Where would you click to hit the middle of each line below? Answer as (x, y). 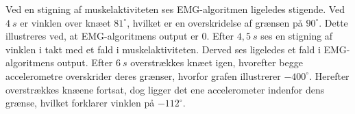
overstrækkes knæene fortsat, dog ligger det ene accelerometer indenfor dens (165, 89)
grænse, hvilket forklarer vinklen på (80, 103)
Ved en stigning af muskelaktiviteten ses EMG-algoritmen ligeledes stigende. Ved (175, 9)
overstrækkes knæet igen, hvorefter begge (217, 62)
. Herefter (329, 75)
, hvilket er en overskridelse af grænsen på (215, 22)
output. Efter (85, 62)
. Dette (333, 22)
